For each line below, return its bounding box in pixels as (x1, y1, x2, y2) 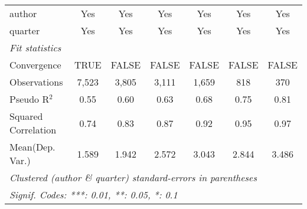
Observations (9, 75, 63, 89)
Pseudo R (9, 92, 50, 106)
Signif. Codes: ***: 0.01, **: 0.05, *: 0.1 (9, 188, 178, 201)
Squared (9, 109, 43, 123)
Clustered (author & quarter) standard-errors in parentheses (9, 171, 257, 184)
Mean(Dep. (9, 140, 55, 154)
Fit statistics (9, 41, 61, 54)
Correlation (9, 123, 57, 136)
